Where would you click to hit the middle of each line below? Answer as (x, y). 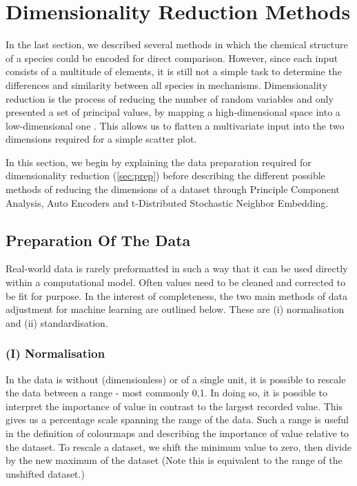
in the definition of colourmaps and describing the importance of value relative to (177, 433)
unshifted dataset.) (45, 473)
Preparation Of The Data (98, 240)
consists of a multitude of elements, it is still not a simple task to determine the (174, 71)
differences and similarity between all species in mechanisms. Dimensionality (167, 84)
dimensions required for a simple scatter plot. (101, 139)
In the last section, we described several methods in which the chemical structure (177, 44)
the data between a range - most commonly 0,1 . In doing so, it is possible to (167, 393)
